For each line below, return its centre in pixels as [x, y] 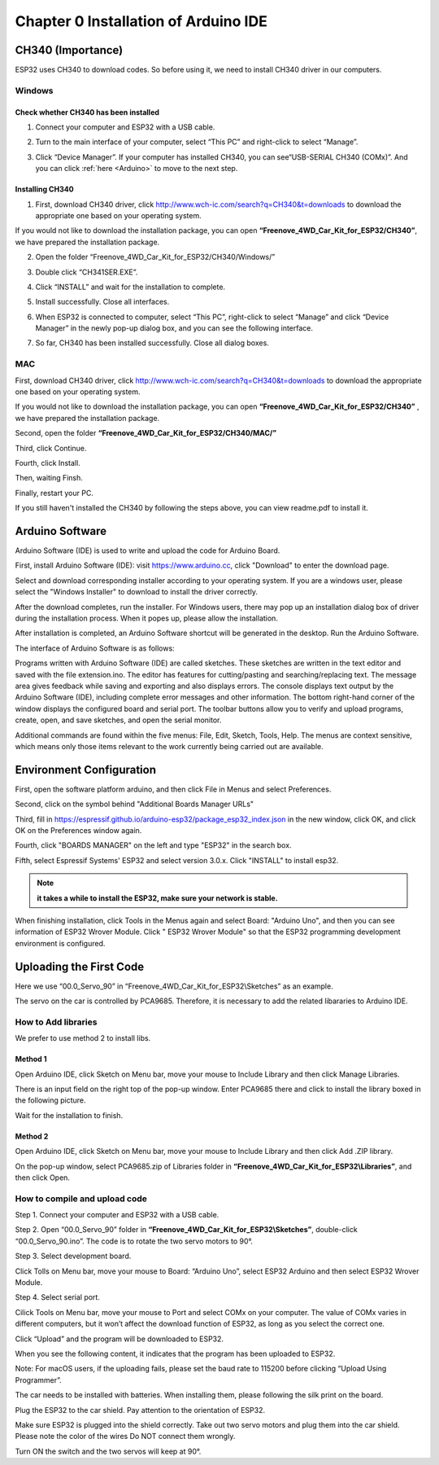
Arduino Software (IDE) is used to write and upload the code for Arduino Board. [148, 550]
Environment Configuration [85, 770]
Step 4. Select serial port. [58, 1297]
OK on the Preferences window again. [78, 830]
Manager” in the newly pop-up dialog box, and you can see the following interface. [174, 328]
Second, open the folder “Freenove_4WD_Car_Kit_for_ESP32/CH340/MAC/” [146, 433]
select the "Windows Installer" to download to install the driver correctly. [136, 592]
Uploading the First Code [80, 966]
